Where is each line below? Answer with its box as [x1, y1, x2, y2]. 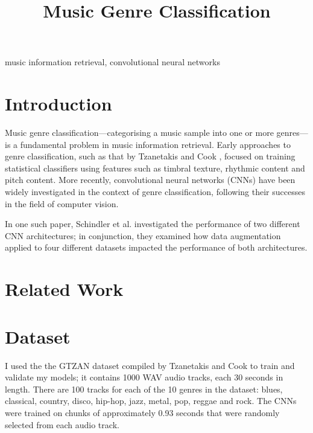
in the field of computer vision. [5, 197, 119, 210]
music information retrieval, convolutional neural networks [5, 56, 220, 68]
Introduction [5, 91, 112, 116]
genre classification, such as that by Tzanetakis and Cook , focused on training [5, 150, 296, 162]
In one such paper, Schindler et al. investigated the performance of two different [5, 217, 300, 230]
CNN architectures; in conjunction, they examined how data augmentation [5, 229, 281, 242]
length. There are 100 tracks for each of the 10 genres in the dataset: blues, [5, 382, 283, 395]
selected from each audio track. [5, 418, 119, 431]
